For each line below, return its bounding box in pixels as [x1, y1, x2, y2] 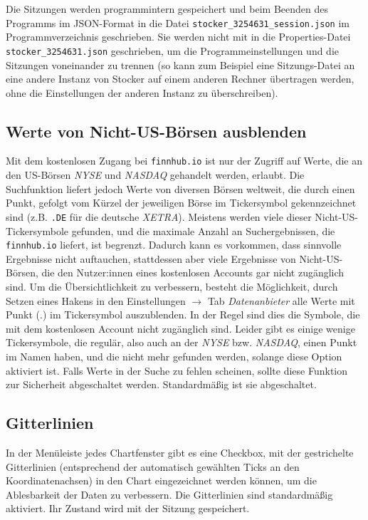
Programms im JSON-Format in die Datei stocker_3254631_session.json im [6, 15, 349, 30]
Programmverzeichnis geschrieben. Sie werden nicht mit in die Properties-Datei [6, 29, 351, 44]
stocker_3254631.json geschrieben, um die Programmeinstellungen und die [6, 43, 340, 58]
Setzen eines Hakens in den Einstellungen [6, 293, 186, 308]
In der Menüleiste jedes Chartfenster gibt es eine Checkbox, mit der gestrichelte [6, 444, 354, 459]
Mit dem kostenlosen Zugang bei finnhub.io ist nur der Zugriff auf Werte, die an [6, 153, 362, 168]
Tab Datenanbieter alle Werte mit [207, 293, 355, 308]
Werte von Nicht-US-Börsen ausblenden [6, 120, 307, 142]
